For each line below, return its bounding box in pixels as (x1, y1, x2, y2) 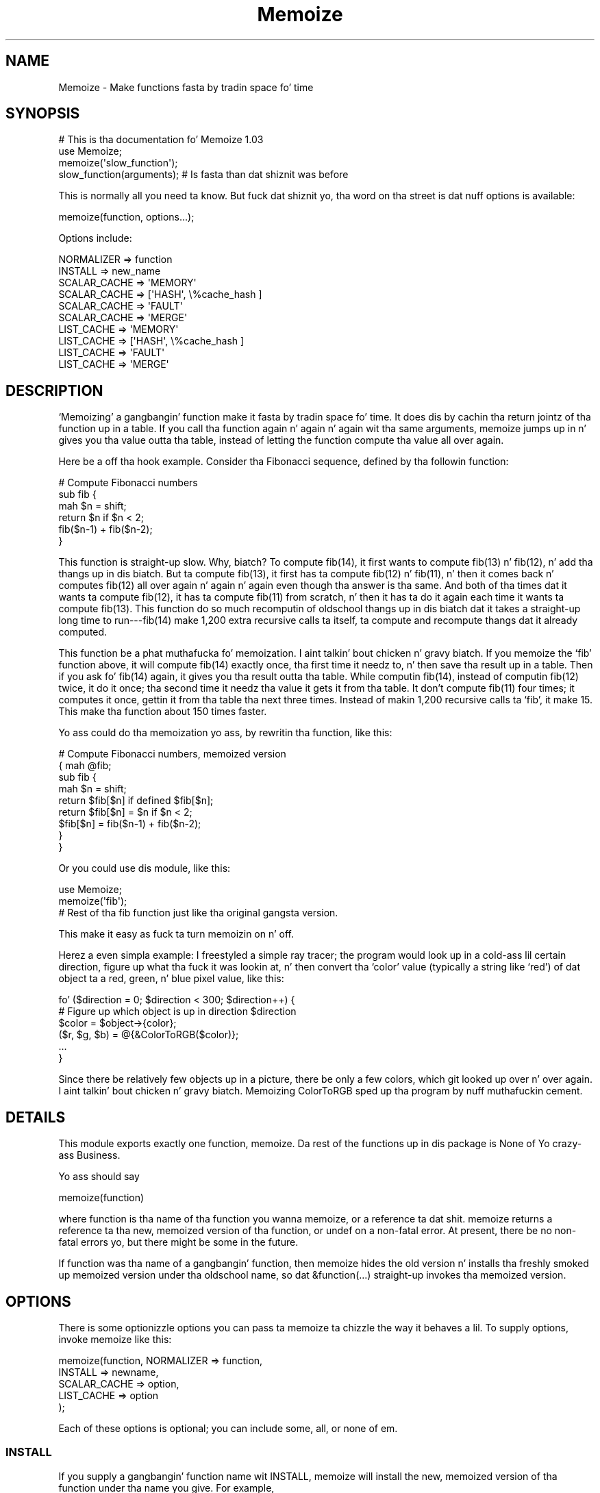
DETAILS (5, 1108, 66, 1126)
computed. (58, 626, 108, 638)
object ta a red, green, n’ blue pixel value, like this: (58, 973, 284, 985)
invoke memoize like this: (58, 1333, 172, 1345)
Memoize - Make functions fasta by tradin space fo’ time (58, 81, 314, 93)
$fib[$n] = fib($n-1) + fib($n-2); (58, 818, 201, 830)
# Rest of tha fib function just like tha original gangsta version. (58, 907, 338, 919)
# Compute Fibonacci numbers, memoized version (58, 748, 286, 760)
